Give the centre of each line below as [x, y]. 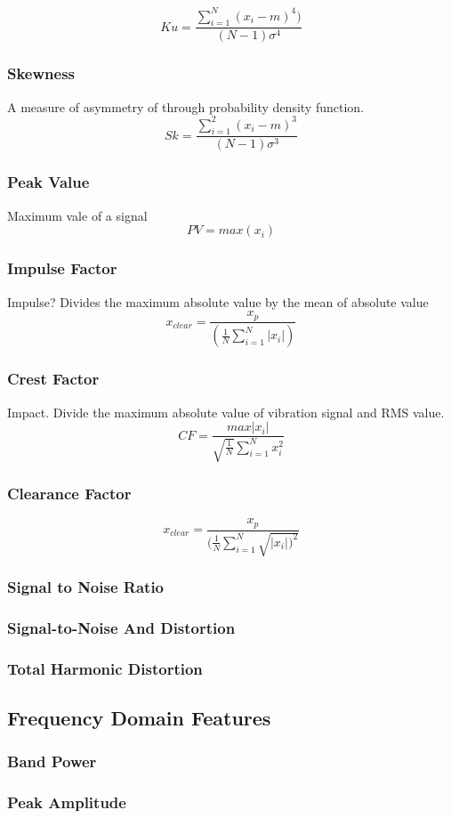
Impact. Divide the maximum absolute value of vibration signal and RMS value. [226, 412]
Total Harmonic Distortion [105, 668]
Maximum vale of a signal [77, 215]
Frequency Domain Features [139, 717]
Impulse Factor [62, 268]
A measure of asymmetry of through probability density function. [185, 106]
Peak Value [48, 182]
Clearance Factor [69, 493]
